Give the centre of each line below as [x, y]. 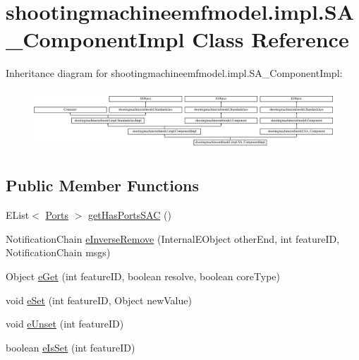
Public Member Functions [102, 185]
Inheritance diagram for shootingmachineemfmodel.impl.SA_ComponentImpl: [174, 73]
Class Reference [270, 39]
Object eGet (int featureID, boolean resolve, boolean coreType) [143, 276]
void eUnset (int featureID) [65, 324]
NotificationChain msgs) [58, 252]
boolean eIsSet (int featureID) [71, 347]
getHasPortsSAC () [130, 215]
